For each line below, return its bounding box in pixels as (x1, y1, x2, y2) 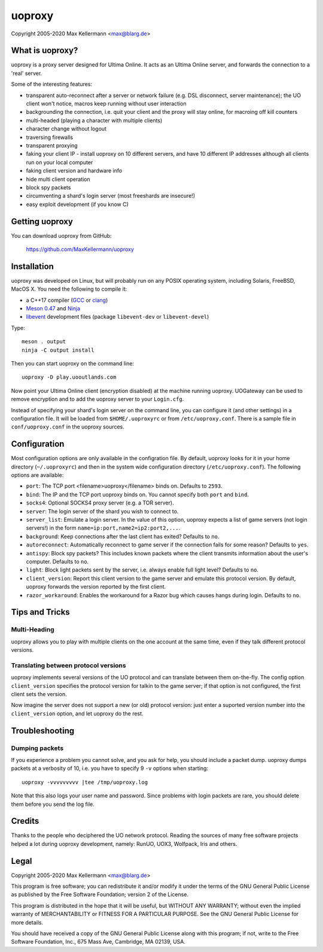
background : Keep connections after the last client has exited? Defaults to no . (26, 533, 220, 540)
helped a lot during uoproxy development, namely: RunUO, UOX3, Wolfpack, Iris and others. (11, 840, 237, 847)
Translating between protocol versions (11, 661, 126, 669)
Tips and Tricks (11, 607, 70, 617)
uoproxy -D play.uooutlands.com (22, 374, 117, 380)
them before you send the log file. (11, 800, 95, 808)
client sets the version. (11, 691, 67, 697)
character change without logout (26, 125, 107, 132)
